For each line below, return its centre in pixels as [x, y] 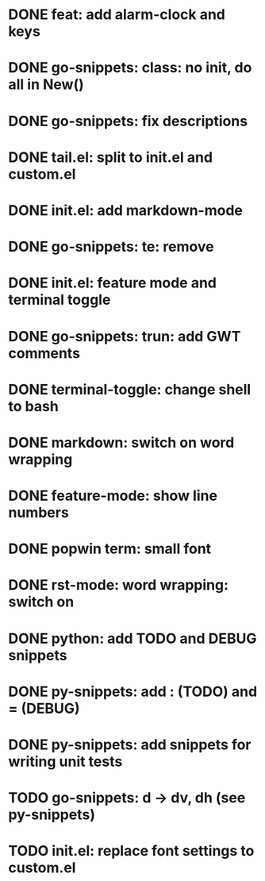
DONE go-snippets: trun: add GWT [125, 336]
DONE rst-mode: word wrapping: [118, 585]
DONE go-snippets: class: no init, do [130, 68]
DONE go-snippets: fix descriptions [128, 121]
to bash [34, 406]
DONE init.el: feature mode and [112, 283]
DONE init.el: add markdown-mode [126, 210]
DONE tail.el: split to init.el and [110, 157]
